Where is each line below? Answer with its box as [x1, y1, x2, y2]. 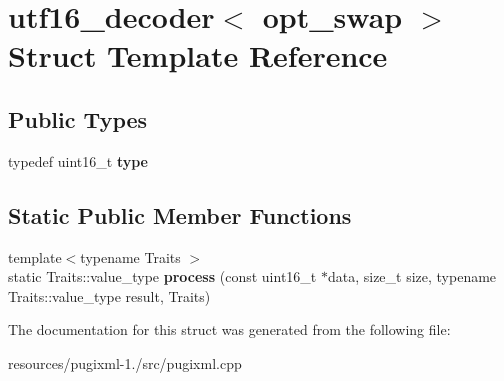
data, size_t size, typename [327, 266, 497, 287]
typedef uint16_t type [8, 150, 148, 171]
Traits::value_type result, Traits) [8, 285, 211, 306]
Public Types [8, 103, 148, 134]
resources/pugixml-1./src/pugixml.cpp [8, 352, 242, 373]
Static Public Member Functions [8, 199, 352, 230]
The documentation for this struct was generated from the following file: [8, 319, 451, 340]
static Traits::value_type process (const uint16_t [8, 266, 317, 287]
